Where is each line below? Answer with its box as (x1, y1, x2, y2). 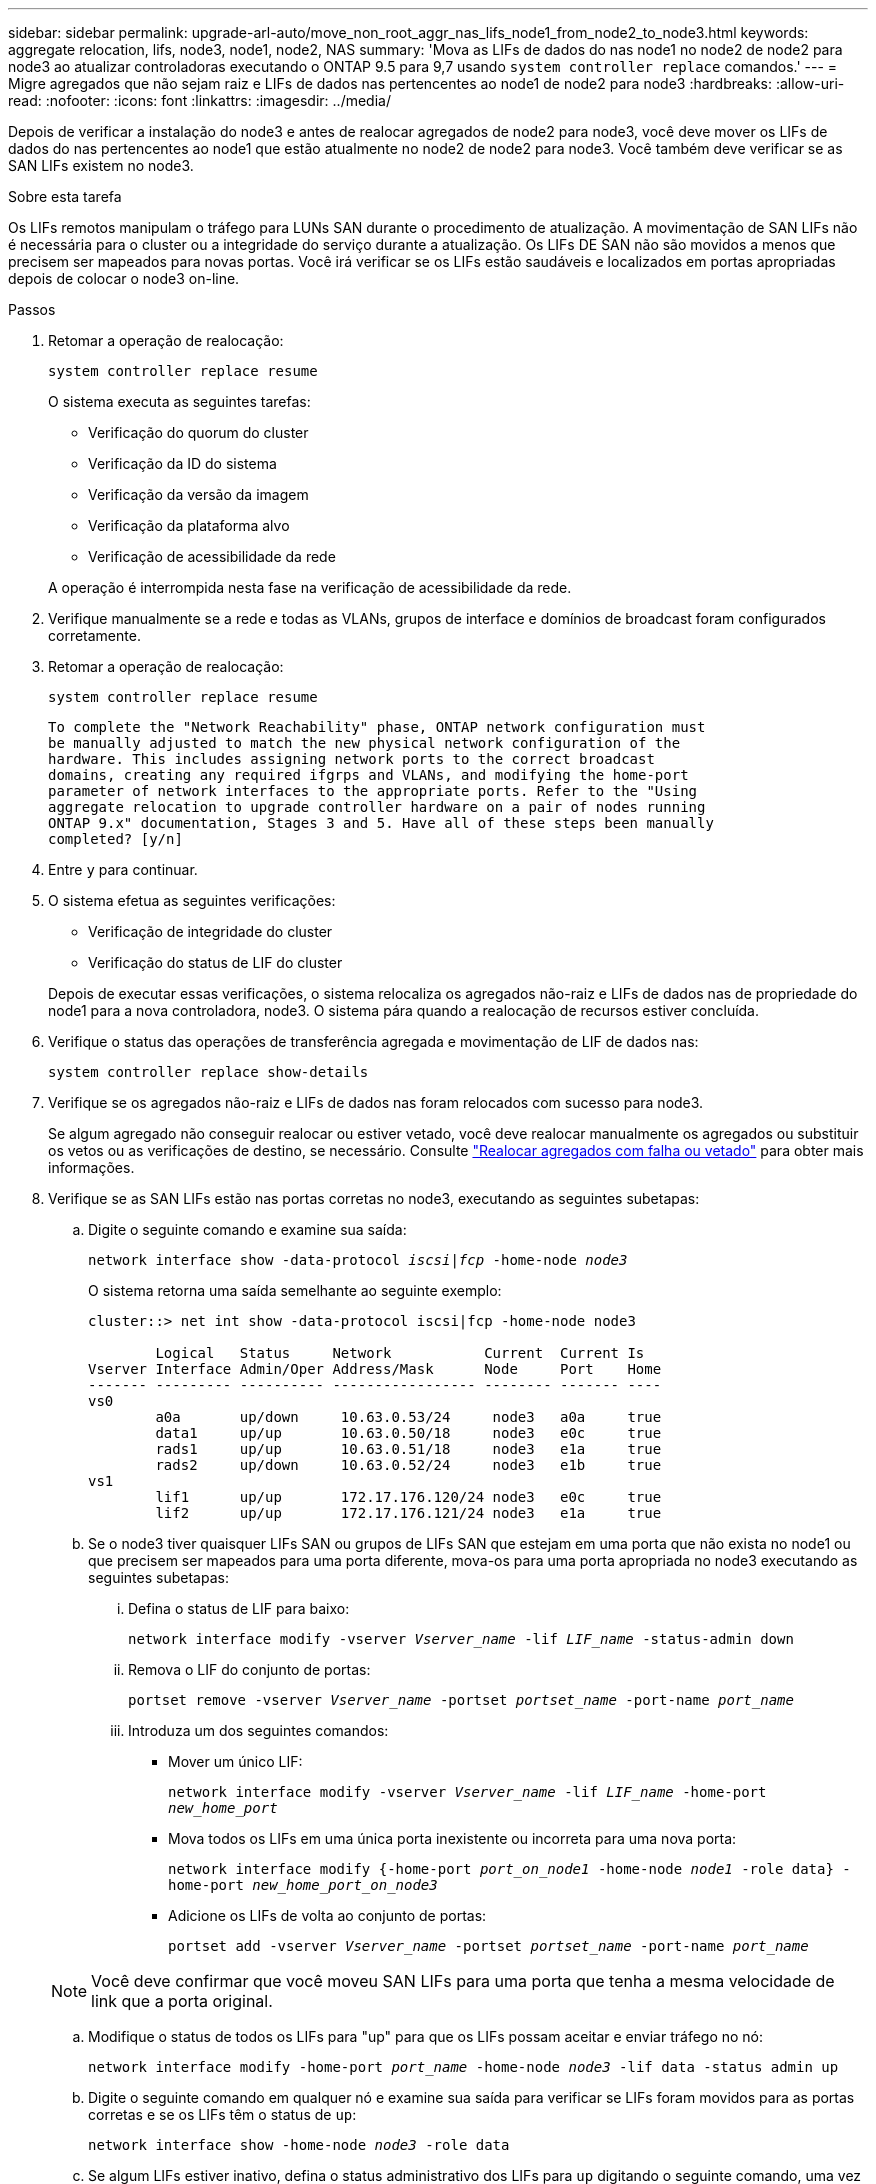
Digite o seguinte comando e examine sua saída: (88, 1221, 407, 1238)
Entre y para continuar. (48, 861, 198, 878)
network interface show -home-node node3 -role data (88, 2137, 510, 2153)
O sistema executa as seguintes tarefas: (48, 393, 311, 410)
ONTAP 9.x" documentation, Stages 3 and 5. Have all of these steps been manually (48, 815, 714, 831)
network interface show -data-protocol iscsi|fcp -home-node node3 (88, 1252, 628, 1268)
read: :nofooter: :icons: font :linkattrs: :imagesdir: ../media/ (8, 92, 391, 109)
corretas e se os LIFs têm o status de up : (88, 2106, 357, 2123)
